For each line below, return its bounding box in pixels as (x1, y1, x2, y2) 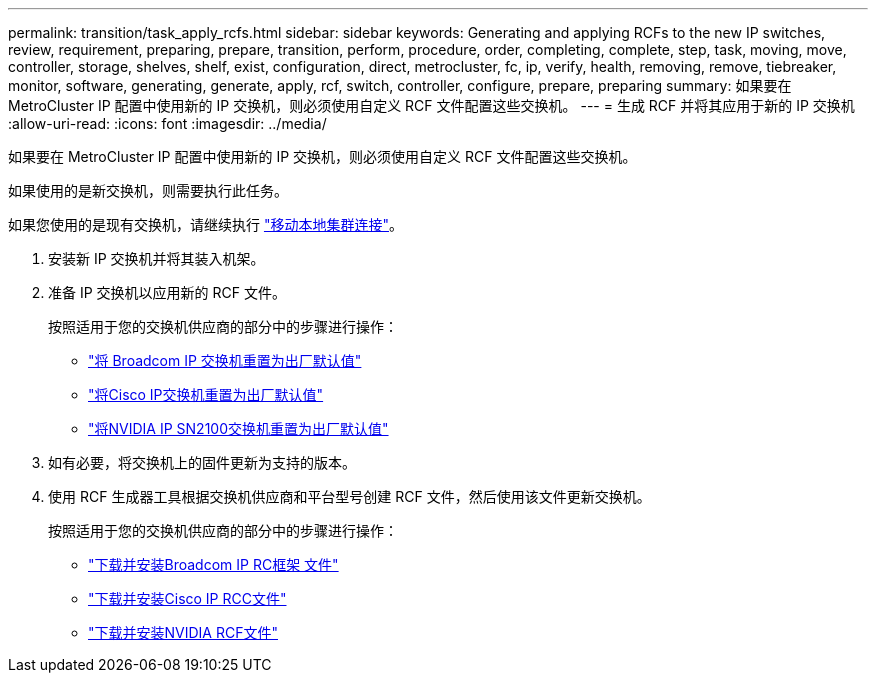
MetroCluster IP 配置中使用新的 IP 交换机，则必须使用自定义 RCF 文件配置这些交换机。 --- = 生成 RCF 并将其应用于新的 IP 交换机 (8, 97, 855, 114)
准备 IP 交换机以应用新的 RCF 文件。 (48, 284, 286, 301)
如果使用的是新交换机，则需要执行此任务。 (8, 182, 288, 199)
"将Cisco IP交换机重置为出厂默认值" (88, 386, 324, 403)
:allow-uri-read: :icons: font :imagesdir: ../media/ (8, 115, 327, 132)
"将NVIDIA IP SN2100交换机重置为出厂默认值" (88, 420, 389, 437)
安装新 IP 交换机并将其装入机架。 (48, 250, 265, 267)
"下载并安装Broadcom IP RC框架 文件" (88, 556, 339, 573)
